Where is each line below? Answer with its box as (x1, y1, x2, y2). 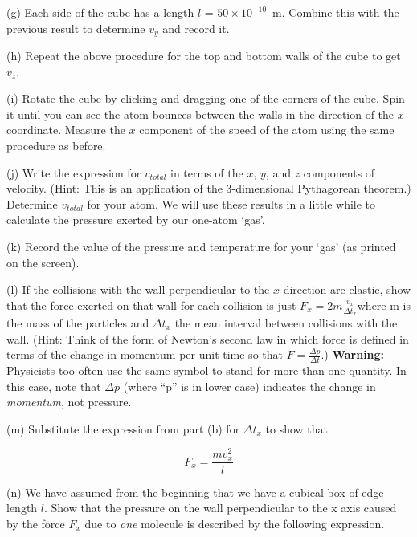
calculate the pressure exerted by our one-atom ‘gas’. (6, 211, 265, 228)
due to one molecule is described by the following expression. (84, 515, 385, 531)
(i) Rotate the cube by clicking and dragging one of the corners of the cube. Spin (6, 90, 405, 107)
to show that (265, 420, 329, 437)
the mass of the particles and (6, 315, 149, 331)
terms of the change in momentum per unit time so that (6, 346, 283, 363)
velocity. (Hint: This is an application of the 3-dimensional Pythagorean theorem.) (6, 180, 411, 197)
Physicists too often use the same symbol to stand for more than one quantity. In (6, 362, 407, 379)
